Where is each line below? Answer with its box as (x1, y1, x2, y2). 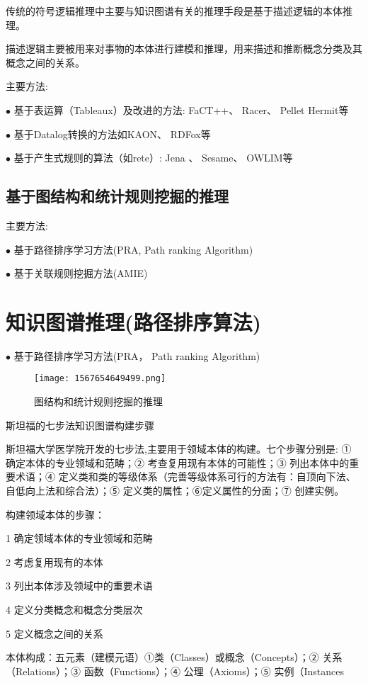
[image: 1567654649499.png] (34, 373, 166, 384)
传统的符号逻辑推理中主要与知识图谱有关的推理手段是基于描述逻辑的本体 (6, 4, 343, 18)
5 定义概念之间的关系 (6, 626, 103, 640)
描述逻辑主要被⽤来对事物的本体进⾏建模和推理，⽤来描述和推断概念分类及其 (6, 41, 362, 56)
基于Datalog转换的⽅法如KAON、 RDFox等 (13, 126, 211, 141)
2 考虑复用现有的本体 (6, 554, 103, 569)
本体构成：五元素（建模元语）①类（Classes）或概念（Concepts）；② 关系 (6, 650, 343, 665)
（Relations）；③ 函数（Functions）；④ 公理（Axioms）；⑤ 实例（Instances (6, 663, 344, 678)
